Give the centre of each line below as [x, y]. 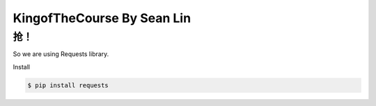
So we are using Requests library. [61, 54]
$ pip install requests [68, 85]
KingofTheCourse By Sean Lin [102, 18]
